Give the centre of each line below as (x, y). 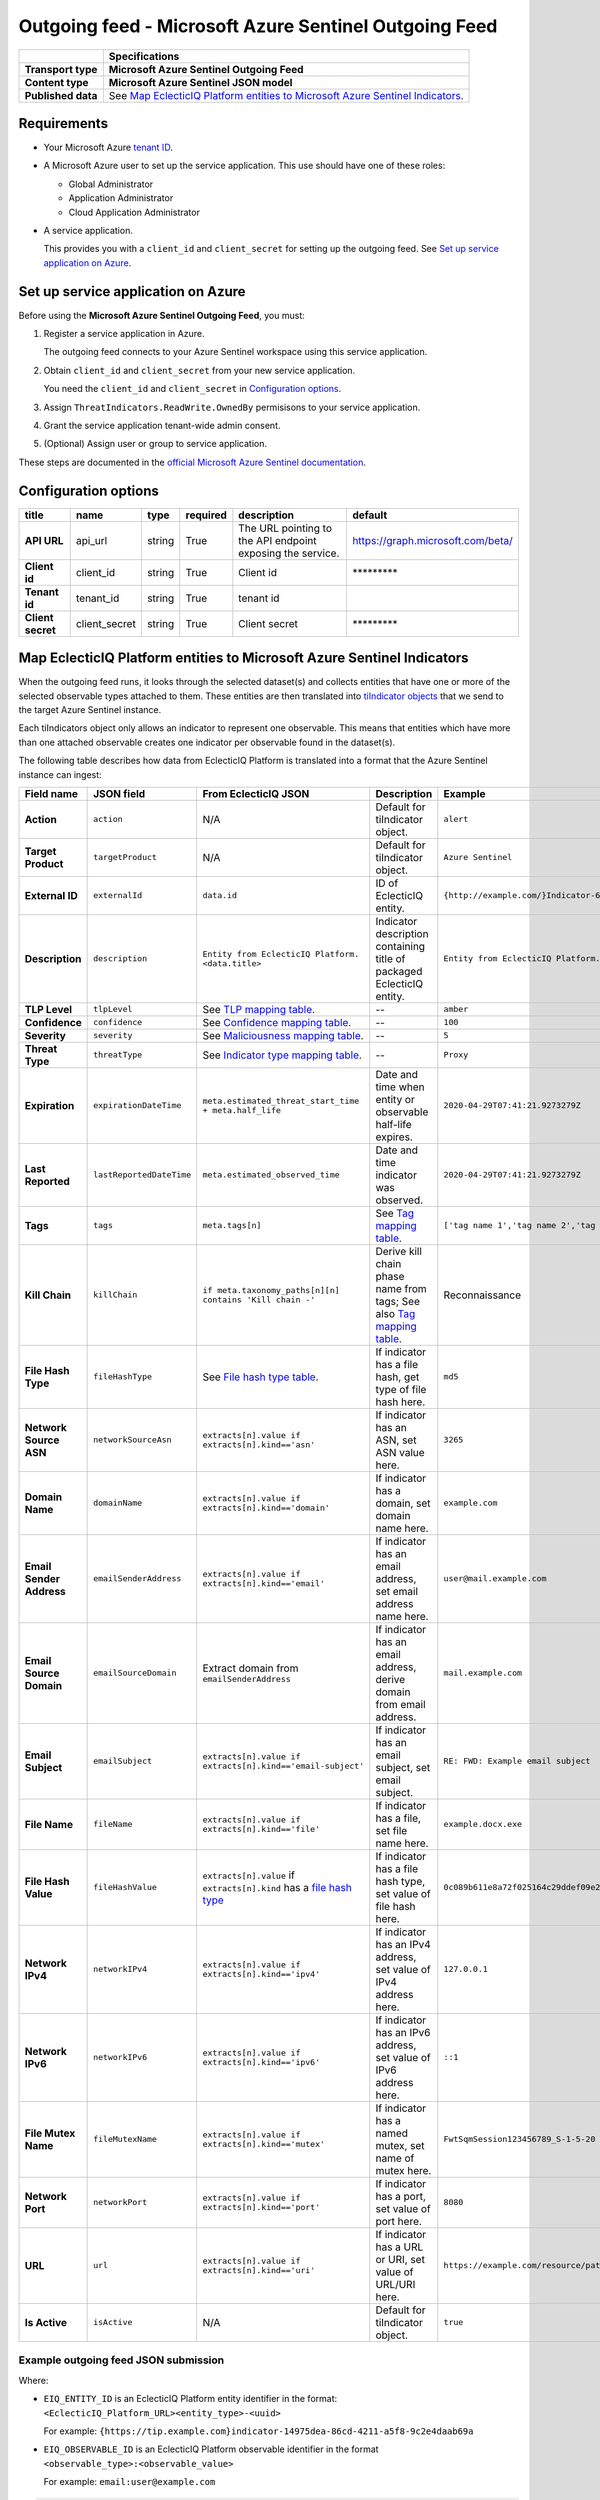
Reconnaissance (482, 1295)
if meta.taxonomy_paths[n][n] (271, 1290)
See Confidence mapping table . (277, 1022)
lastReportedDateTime (142, 1175)
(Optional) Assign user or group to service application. (155, 444)
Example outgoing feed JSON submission (121, 2360)
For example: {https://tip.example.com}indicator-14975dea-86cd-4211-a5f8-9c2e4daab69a (258, 2431)
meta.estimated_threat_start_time (281, 1100)
